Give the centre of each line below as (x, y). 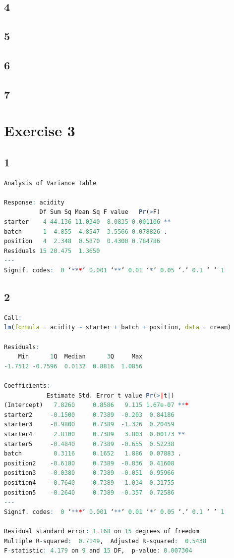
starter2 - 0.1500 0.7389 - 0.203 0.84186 (89, 415)
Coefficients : (27, 386)
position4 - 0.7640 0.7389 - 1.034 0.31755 (89, 482)
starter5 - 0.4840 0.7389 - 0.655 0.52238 (89, 444)
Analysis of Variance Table (50, 183)
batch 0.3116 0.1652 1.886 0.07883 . (93, 454)
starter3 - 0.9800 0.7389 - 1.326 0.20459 (89, 425)
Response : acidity (34, 202)
